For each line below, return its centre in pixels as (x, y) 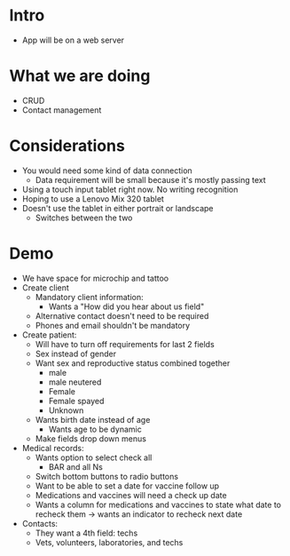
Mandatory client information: (89, 297)
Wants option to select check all (94, 457)
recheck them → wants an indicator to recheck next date (139, 514)
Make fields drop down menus (90, 438)
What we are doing (80, 76)
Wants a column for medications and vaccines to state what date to (158, 504)
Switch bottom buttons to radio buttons (107, 476)
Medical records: (53, 448)
